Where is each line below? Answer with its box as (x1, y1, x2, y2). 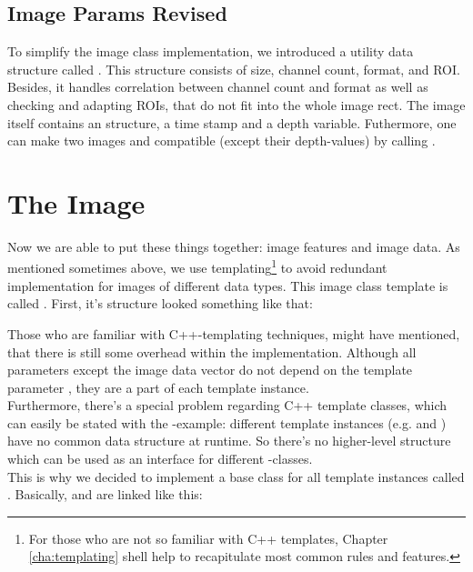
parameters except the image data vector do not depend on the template (7, 360, 413, 379)
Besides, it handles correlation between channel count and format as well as (7, 77, 428, 96)
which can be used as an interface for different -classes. (7, 449, 313, 468)
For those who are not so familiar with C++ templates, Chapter (28, 528, 388, 547)
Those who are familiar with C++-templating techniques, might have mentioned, (7, 324, 460, 343)
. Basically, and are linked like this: (7, 485, 203, 504)
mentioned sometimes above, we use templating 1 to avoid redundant (7, 256, 387, 277)
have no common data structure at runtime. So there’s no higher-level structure (7, 431, 451, 450)
